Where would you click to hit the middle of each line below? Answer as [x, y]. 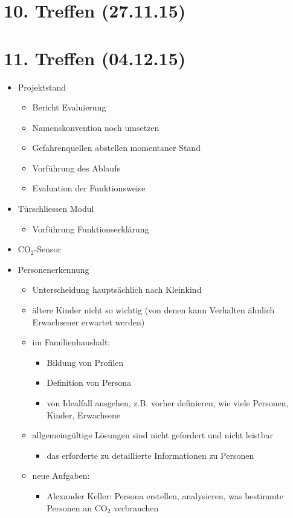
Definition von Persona [89, 382]
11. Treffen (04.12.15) [95, 58]
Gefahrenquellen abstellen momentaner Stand [116, 148]
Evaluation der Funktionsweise [89, 188]
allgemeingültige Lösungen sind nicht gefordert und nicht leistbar [153, 435]
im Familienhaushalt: [71, 342]
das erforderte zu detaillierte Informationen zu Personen [150, 455]
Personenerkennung [53, 269]
